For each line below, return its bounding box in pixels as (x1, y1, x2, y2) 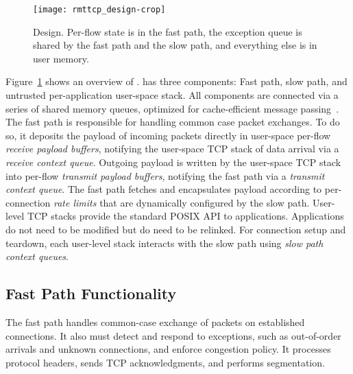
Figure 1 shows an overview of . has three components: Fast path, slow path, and (5, 74, 348, 89)
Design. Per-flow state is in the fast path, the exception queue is (33, 24, 302, 38)
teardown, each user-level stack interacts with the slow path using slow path (5, 235, 324, 250)
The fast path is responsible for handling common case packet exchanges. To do (5, 115, 340, 129)
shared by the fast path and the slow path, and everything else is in (33, 38, 317, 52)
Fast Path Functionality (5, 283, 177, 304)
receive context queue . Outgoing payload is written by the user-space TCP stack (5, 155, 341, 169)
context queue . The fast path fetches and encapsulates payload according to (5, 182, 322, 196)
